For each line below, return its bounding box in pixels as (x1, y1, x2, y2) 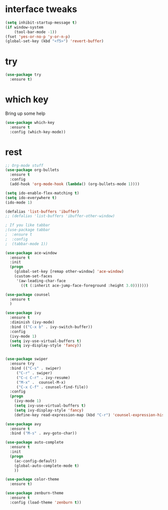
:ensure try (9, 361, 35, 367)
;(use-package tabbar (5, 227, 50, 233)
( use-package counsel (5, 292, 50, 297)
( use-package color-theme (5, 477, 59, 482)
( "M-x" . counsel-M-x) (16, 380, 66, 385)
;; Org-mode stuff (5, 163, 43, 168)
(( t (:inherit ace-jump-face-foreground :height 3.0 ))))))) (20, 283, 149, 288)
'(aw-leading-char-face (16, 278, 66, 283)
